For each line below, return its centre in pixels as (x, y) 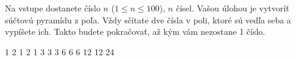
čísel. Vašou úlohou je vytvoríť (232, 8)
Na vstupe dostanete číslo (53, 8)
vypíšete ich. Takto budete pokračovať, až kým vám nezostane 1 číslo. (135, 31)
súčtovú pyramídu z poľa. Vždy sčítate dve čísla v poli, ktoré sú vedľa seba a (148, 19)
